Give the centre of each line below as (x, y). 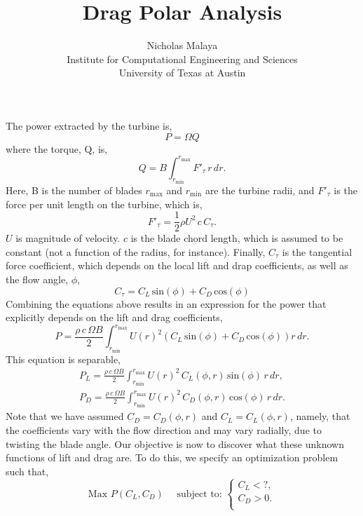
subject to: (199, 494)
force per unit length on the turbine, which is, (104, 204)
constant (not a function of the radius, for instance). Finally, (136, 251)
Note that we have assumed (65, 416)
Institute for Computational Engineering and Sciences (182, 59)
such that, (27, 471)
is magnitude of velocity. (68, 238)
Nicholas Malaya (182, 45)
